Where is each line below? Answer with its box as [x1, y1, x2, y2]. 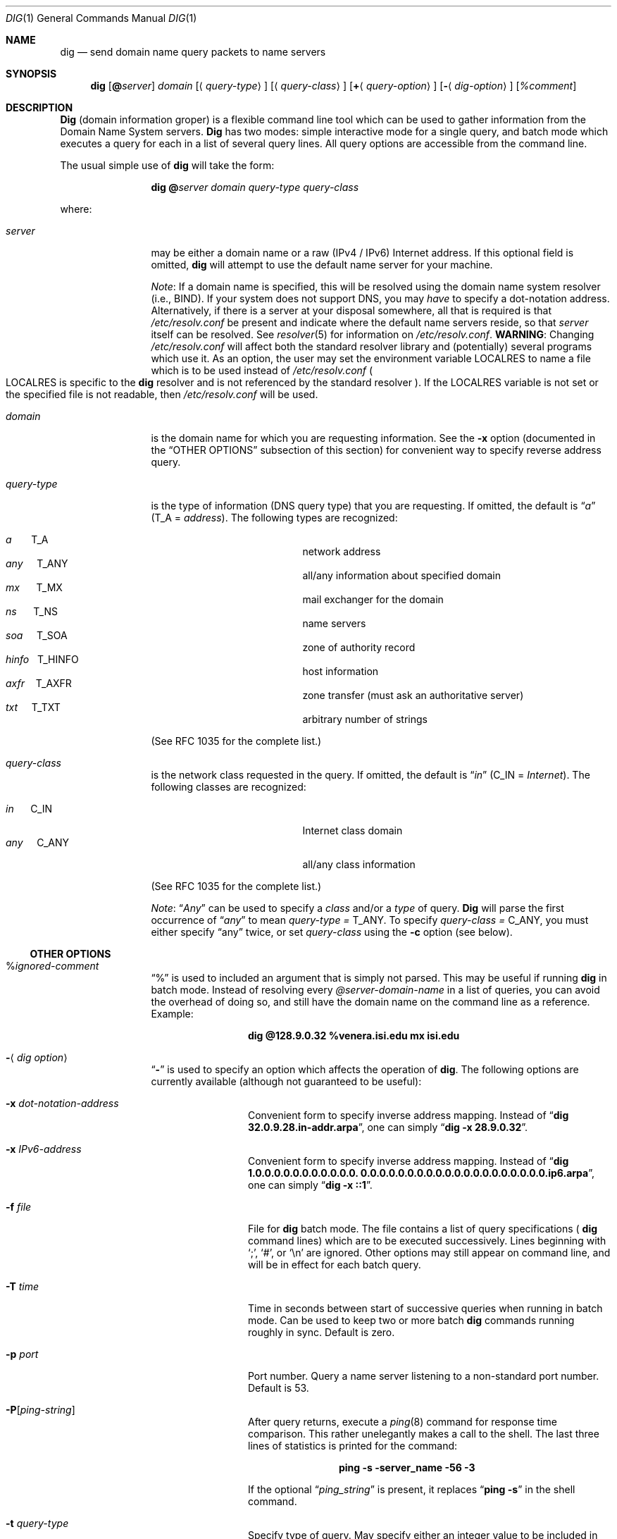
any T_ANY [6, 557, 68, 569]
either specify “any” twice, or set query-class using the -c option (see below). [151, 926, 513, 938]
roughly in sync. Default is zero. [248, 1326, 395, 1338]
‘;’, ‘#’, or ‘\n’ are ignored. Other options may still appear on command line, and [248, 1247, 611, 1259]
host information [302, 665, 379, 677]
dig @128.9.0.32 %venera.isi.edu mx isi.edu [248, 1030, 460, 1042]
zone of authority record [302, 641, 416, 653]
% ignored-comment [6, 960, 99, 972]
